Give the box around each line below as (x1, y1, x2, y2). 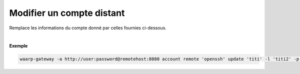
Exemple (9, 43, 28, 49)
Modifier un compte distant (9, 7, 125, 18)
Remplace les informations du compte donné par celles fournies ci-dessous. (9, 25, 167, 31)
